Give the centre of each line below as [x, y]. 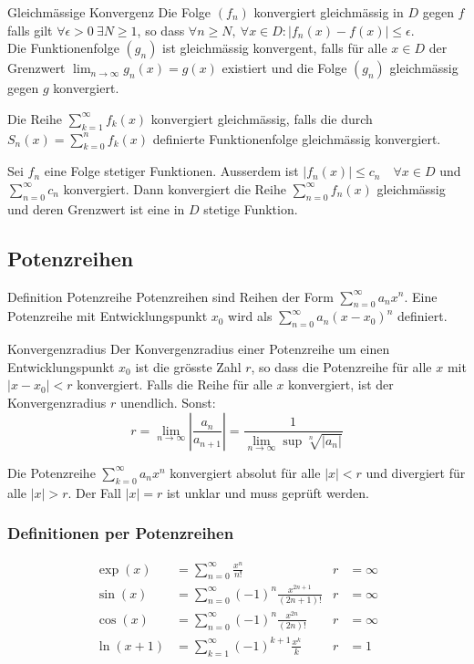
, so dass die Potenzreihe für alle [341, 366]
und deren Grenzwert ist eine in [96, 208]
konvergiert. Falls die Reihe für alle [175, 384]
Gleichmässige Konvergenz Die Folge [109, 12]
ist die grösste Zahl [188, 366]
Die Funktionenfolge [63, 48]
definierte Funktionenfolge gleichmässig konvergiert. [297, 138]
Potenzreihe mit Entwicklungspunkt [108, 316]
